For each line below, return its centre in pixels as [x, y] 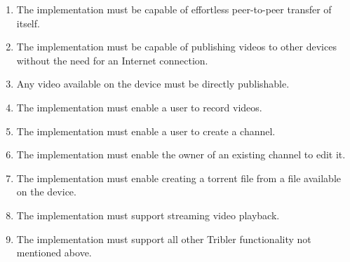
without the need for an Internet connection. [112, 60]
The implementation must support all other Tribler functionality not [164, 239]
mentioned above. [54, 253]
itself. [28, 23]
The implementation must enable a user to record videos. [139, 107]
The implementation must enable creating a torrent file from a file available [179, 178]
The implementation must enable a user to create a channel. [146, 131]
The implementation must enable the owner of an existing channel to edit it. [181, 154]
